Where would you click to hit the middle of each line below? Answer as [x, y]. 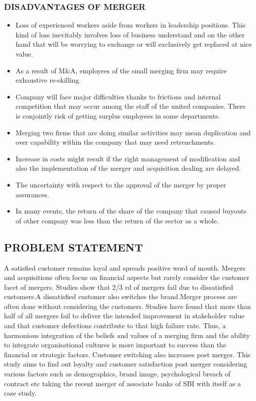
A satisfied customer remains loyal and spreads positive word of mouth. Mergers [125, 267]
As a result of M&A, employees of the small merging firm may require [121, 70]
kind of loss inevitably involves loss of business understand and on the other [130, 34]
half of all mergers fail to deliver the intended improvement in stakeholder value [124, 316]
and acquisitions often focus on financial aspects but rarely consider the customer [127, 277]
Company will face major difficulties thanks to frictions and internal [118, 96]
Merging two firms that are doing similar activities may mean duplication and [133, 132]
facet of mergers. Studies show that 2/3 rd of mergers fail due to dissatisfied [119, 287]
